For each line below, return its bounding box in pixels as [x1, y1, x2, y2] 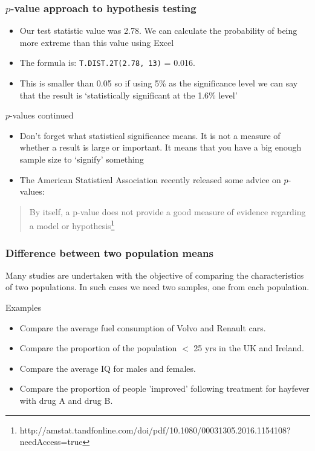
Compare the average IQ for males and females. [19, 362, 196, 374]
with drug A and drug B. [19, 394, 113, 407]
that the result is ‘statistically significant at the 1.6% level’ [19, 88, 238, 101]
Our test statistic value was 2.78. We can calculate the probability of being [19, 24, 297, 37]
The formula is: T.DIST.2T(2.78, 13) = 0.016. [19, 56, 195, 69]
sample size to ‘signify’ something [19, 153, 144, 166]
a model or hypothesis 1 [29, 218, 115, 232]
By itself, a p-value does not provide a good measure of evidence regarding [29, 205, 306, 218]
